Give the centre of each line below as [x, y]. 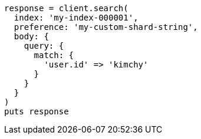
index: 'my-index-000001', [76, 18]
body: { [31, 36]
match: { [54, 55]
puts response [37, 111]
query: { [44, 46]
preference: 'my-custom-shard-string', [106, 27]
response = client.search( [66, 8]
